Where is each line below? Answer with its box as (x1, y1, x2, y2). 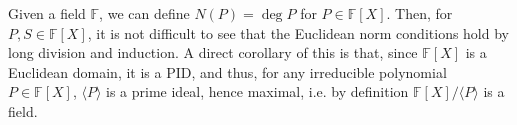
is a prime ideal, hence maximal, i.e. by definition (106, 81, 409, 102)
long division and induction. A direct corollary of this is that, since (8, 42, 418, 63)
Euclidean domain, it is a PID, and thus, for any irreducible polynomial (8, 61, 447, 82)
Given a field (8, 3, 86, 23)
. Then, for (386, 3, 453, 23)
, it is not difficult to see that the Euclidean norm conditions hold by (87, 22, 509, 43)
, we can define (99, 3, 190, 23)
